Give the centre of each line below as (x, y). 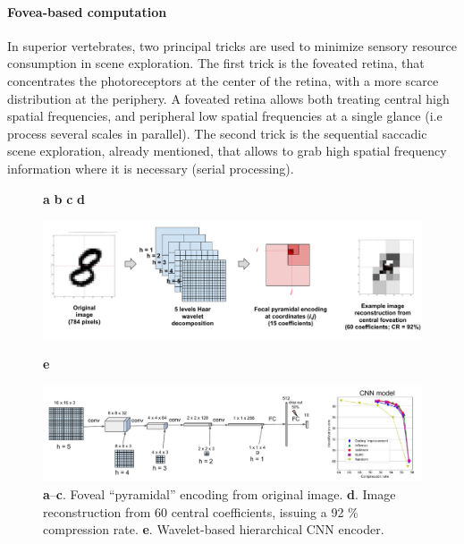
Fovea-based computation (87, 11)
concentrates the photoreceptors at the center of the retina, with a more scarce (223, 80)
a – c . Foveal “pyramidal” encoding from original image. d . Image (219, 494)
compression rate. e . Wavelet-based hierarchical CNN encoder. (214, 529)
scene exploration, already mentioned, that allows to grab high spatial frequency (227, 151)
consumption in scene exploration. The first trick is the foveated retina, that (216, 63)
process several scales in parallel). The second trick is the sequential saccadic (217, 133)
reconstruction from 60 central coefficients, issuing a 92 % (201, 511)
